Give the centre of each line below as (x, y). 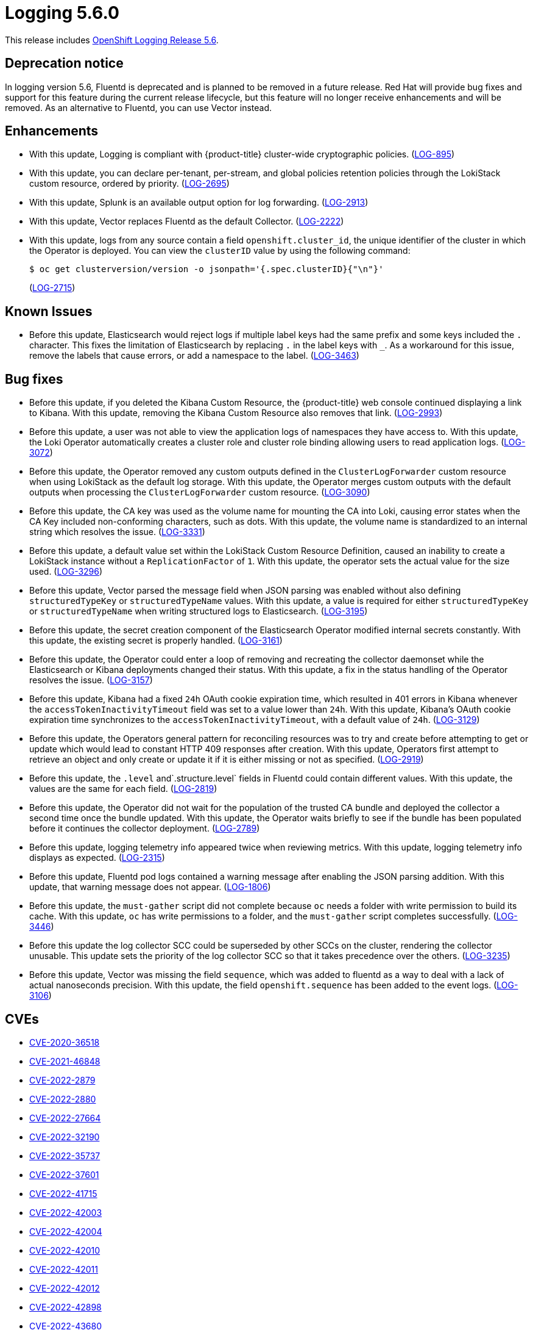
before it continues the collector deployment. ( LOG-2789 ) (145, 829)
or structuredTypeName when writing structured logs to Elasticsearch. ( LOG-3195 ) (199, 611)
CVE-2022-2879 (62, 1080)
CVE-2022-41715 (63, 1193)
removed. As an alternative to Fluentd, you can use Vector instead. (139, 107)
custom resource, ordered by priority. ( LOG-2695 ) (129, 184)
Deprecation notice (64, 63)
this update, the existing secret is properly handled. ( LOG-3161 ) (156, 641)
